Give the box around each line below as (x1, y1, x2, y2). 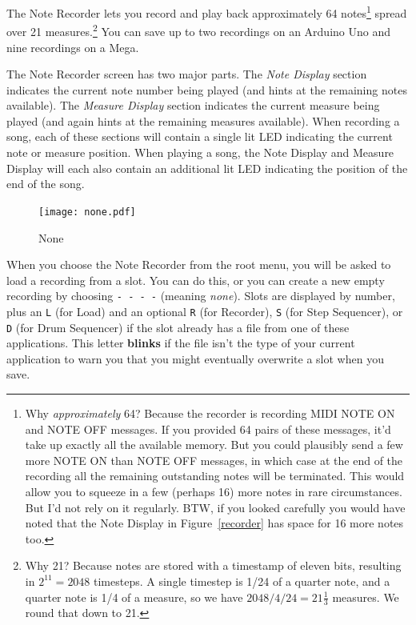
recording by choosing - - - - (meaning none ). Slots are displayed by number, (6, 287, 395, 304)
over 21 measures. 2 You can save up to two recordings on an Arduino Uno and (6, 21, 391, 39)
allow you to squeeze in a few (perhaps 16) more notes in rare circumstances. (25, 483, 402, 499)
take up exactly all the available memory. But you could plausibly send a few (25, 436, 403, 453)
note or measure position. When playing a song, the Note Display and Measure (6, 144, 394, 161)
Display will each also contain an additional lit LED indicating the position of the (6, 159, 408, 176)
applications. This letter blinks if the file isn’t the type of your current (6, 335, 355, 351)
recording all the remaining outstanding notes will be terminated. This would (25, 467, 405, 484)
